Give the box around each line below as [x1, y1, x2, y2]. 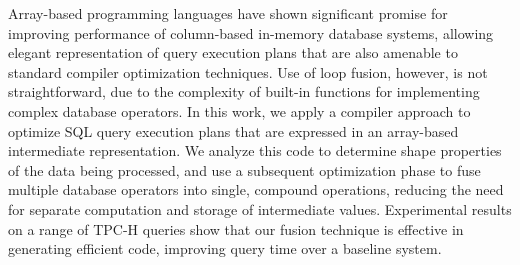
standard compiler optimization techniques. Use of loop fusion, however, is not [8, 61, 488, 82]
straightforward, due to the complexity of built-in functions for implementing [8, 81, 480, 102]
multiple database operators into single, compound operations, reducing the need [8, 179, 504, 200]
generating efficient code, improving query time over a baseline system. [8, 238, 442, 259]
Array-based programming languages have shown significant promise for [8, 3, 448, 23]
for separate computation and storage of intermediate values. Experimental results [8, 198, 512, 219]
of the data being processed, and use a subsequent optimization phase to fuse [8, 159, 481, 180]
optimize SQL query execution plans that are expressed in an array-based [8, 120, 459, 141]
